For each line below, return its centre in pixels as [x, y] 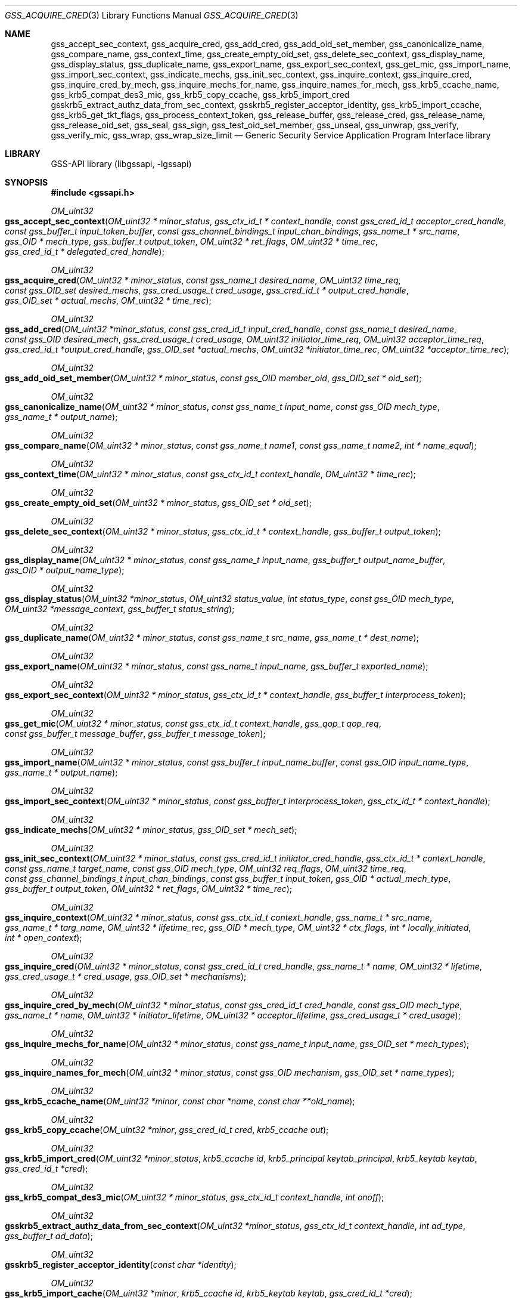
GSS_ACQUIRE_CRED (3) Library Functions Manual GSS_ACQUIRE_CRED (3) [152, 15]
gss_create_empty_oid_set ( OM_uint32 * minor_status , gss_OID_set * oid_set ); [158, 503]
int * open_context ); [44, 938]
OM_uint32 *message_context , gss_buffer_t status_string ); [120, 609]
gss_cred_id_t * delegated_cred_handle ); [85, 251]
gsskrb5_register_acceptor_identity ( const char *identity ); [121, 1265]
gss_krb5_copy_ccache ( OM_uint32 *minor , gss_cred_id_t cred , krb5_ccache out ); [167, 1130]
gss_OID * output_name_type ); [65, 570]
